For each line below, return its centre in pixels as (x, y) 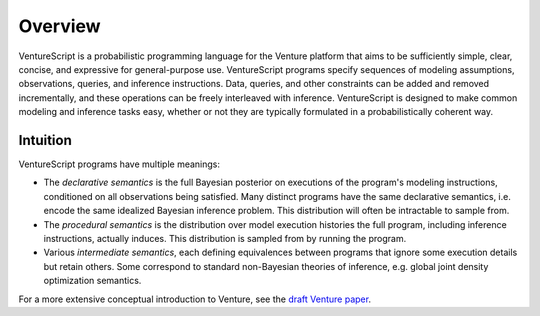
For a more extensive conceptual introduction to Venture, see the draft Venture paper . (195, 299)
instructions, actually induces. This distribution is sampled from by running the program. (225, 238)
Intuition (45, 140)
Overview (59, 26)
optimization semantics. (92, 281)
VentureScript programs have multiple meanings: (119, 164)
